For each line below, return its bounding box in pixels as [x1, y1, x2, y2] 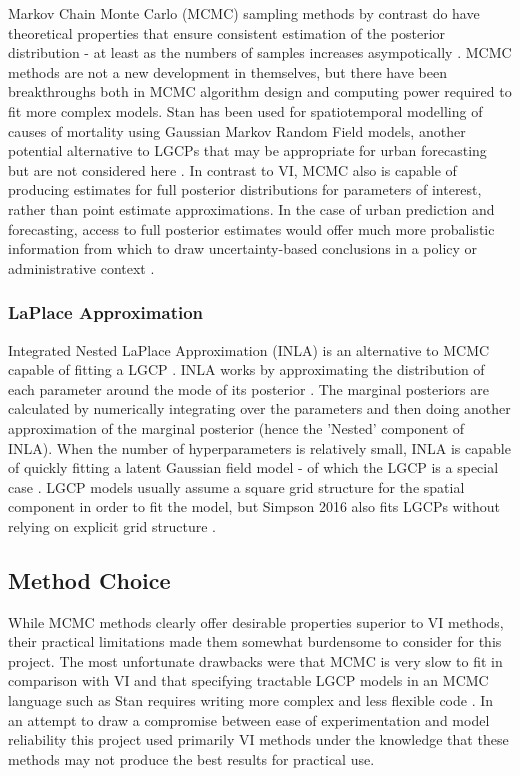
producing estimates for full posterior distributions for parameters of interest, [8, 179, 482, 200]
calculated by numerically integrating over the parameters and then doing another [8, 398, 511, 419]
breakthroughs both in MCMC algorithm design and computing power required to [8, 81, 512, 102]
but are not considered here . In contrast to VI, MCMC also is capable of [8, 159, 457, 180]
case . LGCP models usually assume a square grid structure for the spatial [8, 476, 465, 497]
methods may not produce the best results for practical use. [8, 748, 375, 769]
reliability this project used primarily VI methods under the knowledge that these [8, 729, 509, 750]
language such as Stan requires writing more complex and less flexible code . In [8, 690, 494, 711]
